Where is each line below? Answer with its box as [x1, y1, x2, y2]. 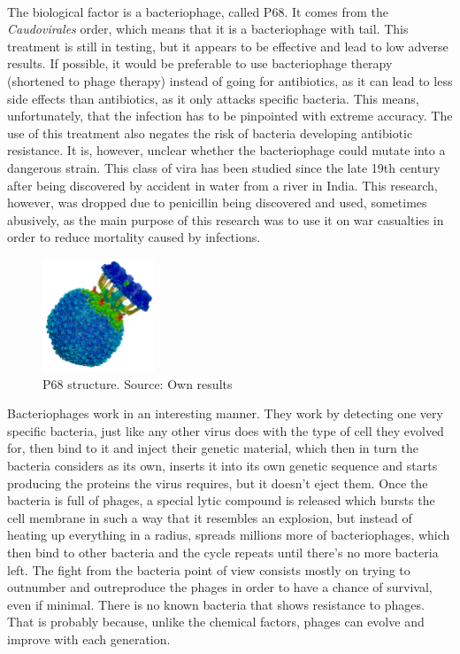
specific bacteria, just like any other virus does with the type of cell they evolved [7, 421, 444, 440]
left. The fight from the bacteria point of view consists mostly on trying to [7, 560, 410, 579]
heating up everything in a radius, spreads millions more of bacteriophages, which [7, 526, 450, 544]
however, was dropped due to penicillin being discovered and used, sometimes [7, 193, 427, 212]
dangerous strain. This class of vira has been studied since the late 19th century [7, 158, 441, 176]
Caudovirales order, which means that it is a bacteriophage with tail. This [7, 19, 409, 38]
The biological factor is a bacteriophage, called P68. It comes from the [7, 2, 388, 20]
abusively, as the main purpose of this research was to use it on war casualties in [7, 210, 444, 229]
